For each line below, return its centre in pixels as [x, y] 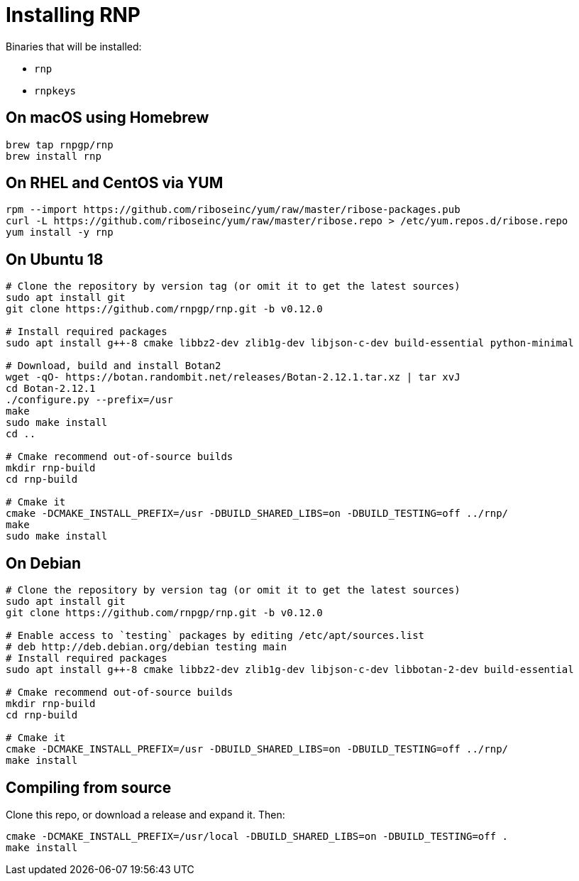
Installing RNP [73, 15]
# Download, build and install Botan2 [114, 366]
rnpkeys [55, 91]
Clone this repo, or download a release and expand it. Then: [145, 814]
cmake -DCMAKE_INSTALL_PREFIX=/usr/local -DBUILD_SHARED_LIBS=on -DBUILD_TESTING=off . [257, 836]
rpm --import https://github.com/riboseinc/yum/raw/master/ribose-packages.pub [233, 210]
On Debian [44, 563]
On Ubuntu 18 [55, 259]
